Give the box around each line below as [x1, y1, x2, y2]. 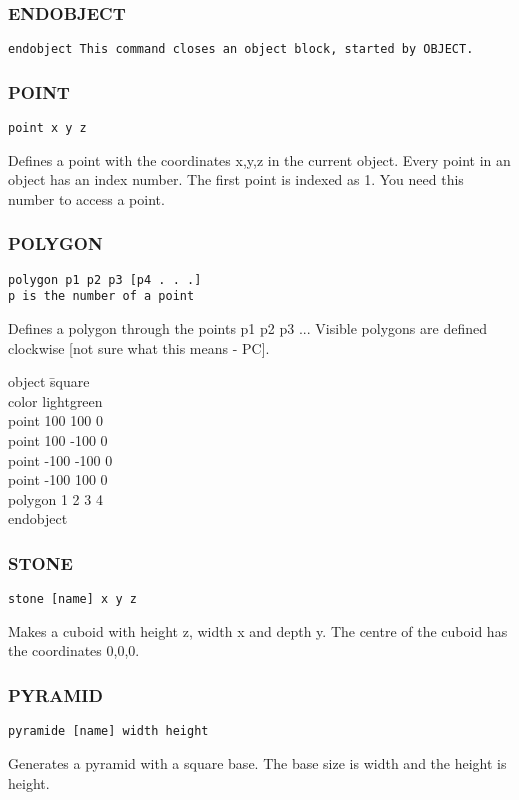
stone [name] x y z [8, 592, 137, 607]
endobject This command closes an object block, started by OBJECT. [8, 42, 474, 57]
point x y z [8, 121, 87, 136]
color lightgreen [8, 390, 103, 411]
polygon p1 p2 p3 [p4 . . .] [8, 272, 202, 287]
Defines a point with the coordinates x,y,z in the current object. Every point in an [8, 149, 511, 170]
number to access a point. [8, 188, 165, 209]
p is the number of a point [8, 289, 195, 304]
